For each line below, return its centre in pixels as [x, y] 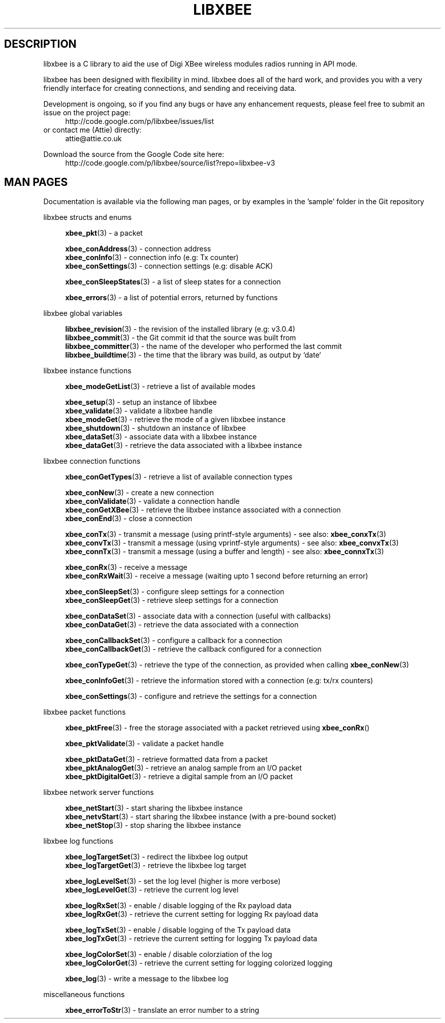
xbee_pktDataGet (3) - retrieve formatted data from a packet [166, 759]
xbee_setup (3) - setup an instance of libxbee [141, 402]
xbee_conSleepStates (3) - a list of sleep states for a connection [173, 282]
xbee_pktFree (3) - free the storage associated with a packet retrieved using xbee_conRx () [217, 728]
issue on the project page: [87, 112]
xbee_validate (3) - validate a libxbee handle [139, 411]
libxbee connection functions [92, 461]
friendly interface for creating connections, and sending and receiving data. [170, 88]
